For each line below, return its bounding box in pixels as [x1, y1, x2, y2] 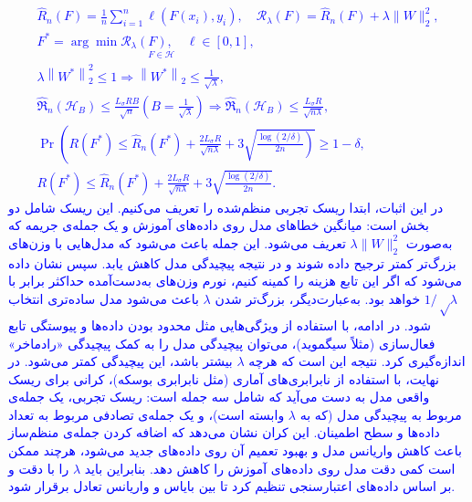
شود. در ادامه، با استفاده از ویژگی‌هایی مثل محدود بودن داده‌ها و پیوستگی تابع [8, 315, 431, 334]
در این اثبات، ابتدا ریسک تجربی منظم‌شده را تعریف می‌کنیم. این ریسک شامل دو [8, 197, 444, 216]
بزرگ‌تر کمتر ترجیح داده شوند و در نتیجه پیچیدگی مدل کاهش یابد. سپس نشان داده [8, 253, 456, 272]
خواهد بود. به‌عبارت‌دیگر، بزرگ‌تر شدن [215, 288, 421, 308]
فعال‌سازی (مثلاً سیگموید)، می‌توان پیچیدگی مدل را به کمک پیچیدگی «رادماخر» [8, 333, 435, 352]
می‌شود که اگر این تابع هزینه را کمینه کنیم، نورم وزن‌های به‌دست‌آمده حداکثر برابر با [8, 271, 463, 290]
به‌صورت [405, 233, 453, 252]
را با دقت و [8, 458, 69, 477]
